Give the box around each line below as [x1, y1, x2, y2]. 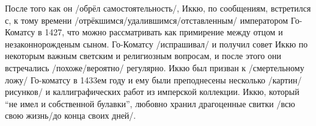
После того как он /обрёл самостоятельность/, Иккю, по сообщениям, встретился [5, 2, 311, 14]
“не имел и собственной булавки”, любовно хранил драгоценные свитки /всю [5, 97, 295, 110]
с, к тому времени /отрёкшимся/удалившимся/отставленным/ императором [5, 13, 288, 26]
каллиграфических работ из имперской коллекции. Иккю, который [53, 85, 299, 98]
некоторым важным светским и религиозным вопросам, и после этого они [5, 49, 281, 62]
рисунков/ [5, 85, 43, 98]
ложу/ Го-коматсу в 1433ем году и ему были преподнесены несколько [5, 73, 266, 86]
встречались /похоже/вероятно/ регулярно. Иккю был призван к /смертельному [5, 61, 304, 74]
